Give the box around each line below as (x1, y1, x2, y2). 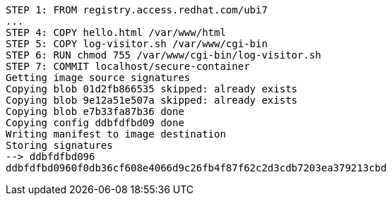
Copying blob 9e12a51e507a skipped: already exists (6, 95, 298, 106)
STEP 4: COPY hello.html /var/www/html (6, 27, 226, 38)
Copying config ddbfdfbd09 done (6, 117, 184, 128)
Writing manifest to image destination (6, 128, 226, 140)
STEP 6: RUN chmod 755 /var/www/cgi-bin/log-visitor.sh (6, 49, 321, 61)
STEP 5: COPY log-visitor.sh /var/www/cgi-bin (6, 38, 268, 49)
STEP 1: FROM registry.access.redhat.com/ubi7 (6, 4, 268, 16)
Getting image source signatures (6, 72, 191, 83)
